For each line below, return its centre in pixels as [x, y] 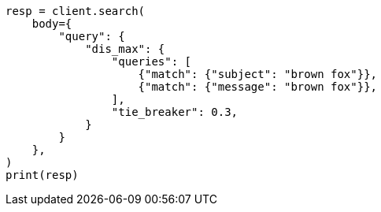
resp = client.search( [76, 11]
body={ [52, 24]
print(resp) [42, 175]
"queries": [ [152, 61]
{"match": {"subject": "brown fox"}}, [258, 74]
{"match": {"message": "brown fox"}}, [258, 87]
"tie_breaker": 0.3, [175, 112]
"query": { [92, 36]
